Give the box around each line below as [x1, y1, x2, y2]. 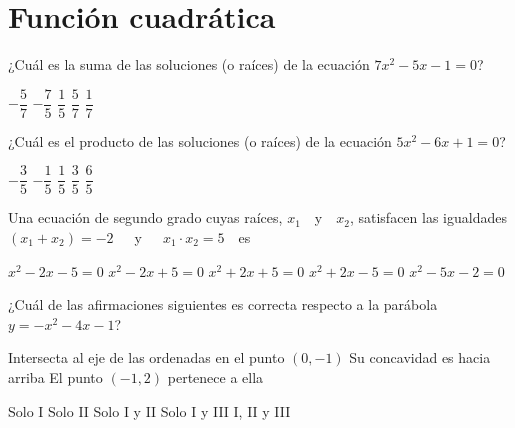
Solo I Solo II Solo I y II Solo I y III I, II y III [8, 400, 291, 421]
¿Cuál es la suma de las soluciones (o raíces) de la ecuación [8, 54, 370, 75]
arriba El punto [8, 367, 103, 387]
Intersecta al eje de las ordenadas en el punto [8, 347, 285, 368]
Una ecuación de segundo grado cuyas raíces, [8, 207, 283, 228]
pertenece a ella [167, 367, 264, 387]
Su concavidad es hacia [349, 347, 491, 368]
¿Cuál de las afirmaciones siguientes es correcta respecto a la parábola [8, 294, 438, 315]
